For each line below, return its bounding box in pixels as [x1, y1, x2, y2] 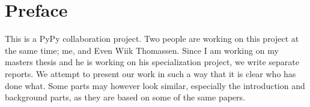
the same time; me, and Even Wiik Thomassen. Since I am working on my [5, 44, 279, 56]
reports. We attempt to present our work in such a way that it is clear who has [5, 67, 296, 80]
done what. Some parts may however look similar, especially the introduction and [5, 79, 305, 91]
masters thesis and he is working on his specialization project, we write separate [5, 56, 299, 68]
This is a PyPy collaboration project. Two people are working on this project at [5, 32, 299, 45]
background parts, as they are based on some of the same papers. [5, 91, 245, 103]
